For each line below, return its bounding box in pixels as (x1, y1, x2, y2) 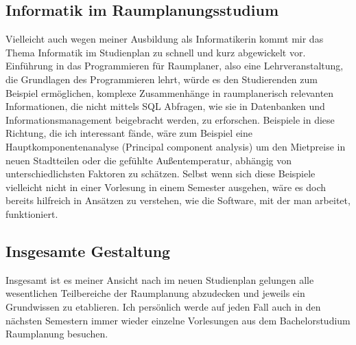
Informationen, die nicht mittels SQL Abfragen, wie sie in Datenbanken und (5, 99, 325, 113)
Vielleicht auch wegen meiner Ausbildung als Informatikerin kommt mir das (5, 32, 324, 46)
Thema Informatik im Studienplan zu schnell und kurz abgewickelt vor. (5, 45, 306, 59)
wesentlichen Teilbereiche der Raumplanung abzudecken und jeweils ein (5, 286, 305, 300)
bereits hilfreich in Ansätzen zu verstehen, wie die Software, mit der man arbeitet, (5, 193, 351, 208)
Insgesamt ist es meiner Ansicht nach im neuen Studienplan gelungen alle (5, 272, 314, 287)
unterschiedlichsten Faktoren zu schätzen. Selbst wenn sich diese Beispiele (5, 166, 316, 181)
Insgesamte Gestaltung (5, 240, 171, 261)
